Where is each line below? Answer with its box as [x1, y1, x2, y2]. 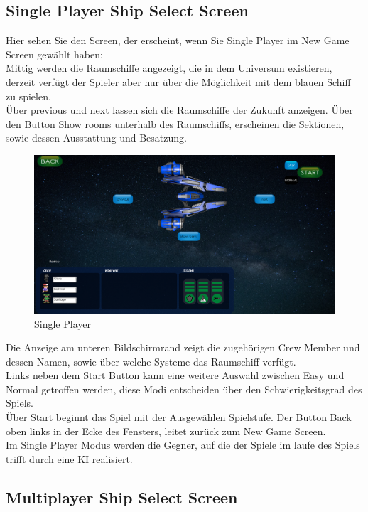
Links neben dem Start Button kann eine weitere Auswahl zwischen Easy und [6, 368, 345, 383]
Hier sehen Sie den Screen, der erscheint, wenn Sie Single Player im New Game [6, 33, 350, 48]
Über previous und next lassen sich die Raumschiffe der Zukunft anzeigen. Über [6, 102, 353, 117]
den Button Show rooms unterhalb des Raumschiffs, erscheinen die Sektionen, [6, 116, 345, 131]
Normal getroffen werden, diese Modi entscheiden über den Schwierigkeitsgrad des [6, 381, 362, 396]
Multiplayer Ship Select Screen [6, 486, 238, 508]
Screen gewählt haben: [6, 46, 103, 61]
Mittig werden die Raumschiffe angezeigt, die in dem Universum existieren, [6, 60, 332, 75]
